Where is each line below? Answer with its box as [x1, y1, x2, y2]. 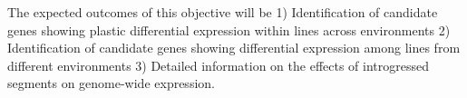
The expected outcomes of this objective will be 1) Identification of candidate [7, 3, 438, 21]
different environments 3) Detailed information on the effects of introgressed [7, 55, 430, 74]
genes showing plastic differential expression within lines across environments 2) [7, 20, 451, 39]
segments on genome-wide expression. [7, 73, 215, 93]
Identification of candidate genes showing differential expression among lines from [7, 38, 461, 57]
